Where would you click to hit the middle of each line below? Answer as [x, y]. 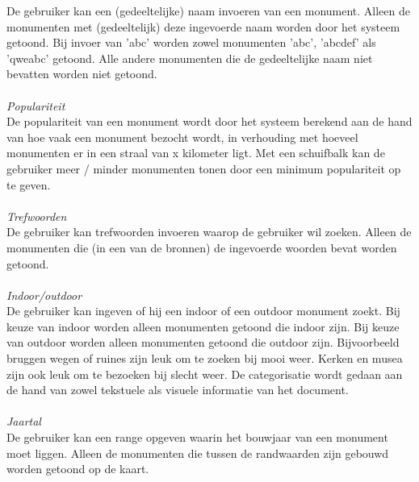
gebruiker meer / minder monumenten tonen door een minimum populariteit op [204, 168]
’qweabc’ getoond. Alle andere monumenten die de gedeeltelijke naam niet [190, 58]
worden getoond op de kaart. [78, 469]
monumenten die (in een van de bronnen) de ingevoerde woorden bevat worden [202, 247]
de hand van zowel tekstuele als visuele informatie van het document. [178, 390]
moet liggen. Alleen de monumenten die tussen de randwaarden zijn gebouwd [198, 453]
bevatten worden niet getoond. [82, 74]
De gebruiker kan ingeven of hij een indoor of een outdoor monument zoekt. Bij [203, 311]
